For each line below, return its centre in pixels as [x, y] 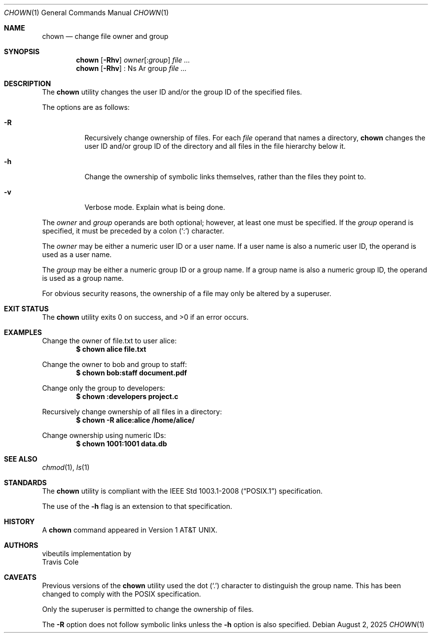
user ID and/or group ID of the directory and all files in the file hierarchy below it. [215, 146]
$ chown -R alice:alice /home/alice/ [135, 420]
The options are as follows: [86, 107]
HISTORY [19, 521]
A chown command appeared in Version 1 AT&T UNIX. [130, 530]
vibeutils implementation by [87, 553]
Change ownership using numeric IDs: [104, 435]
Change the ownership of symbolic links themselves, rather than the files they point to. [225, 177]
